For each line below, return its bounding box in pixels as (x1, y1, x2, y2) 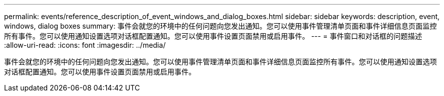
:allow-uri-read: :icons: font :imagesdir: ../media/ (4, 41, 166, 49)
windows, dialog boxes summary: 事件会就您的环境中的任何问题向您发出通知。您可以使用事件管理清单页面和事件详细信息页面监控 (4, 22, 437, 30)
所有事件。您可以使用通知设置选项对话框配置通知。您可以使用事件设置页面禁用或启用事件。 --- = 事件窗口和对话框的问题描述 (4, 32, 422, 40)
